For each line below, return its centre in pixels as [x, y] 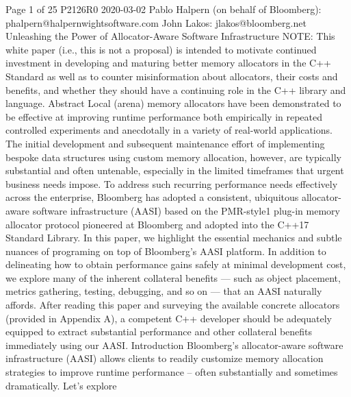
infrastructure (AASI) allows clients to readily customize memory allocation [165, 358]
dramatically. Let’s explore [61, 385]
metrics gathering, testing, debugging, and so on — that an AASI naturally [164, 291]
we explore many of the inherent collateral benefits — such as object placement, [173, 277]
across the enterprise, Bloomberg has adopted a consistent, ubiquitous [152, 197]
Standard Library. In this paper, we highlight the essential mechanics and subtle [174, 238]
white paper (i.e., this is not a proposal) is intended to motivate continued [161, 49]
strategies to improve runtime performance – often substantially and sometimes [172, 372]
